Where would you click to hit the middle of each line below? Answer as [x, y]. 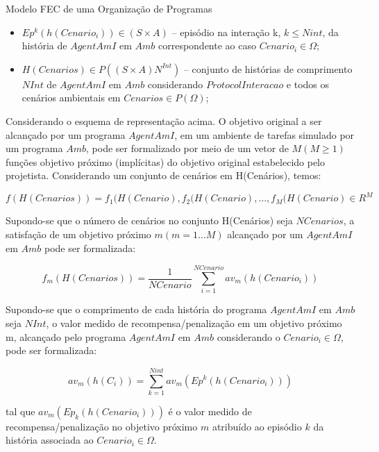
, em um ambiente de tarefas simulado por [264, 134]
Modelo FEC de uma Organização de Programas [109, 8]
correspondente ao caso [207, 45]
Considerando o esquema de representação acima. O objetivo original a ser [164, 120]
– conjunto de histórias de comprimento [268, 68]
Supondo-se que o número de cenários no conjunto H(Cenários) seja [149, 220]
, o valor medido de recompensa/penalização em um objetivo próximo [194, 323]
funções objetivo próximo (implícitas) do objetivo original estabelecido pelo [166, 161]
